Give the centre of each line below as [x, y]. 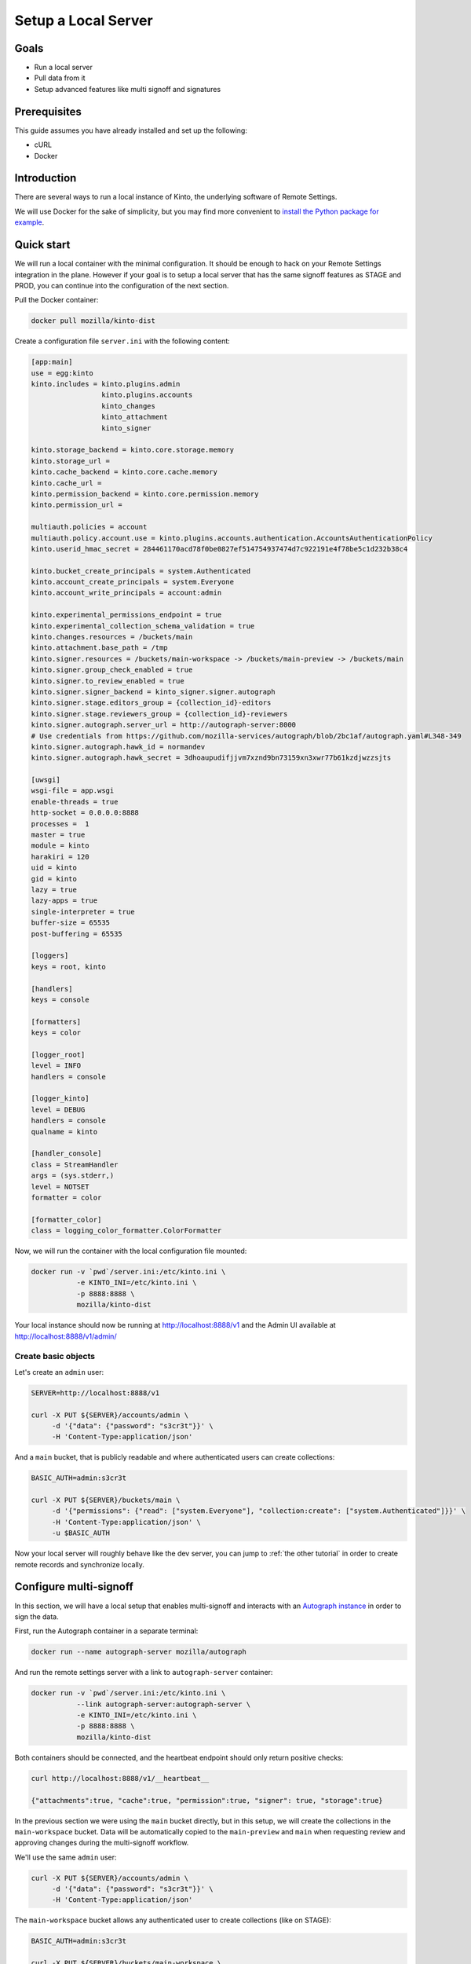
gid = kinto [54, 879]
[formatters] [56, 1022]
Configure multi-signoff [74, 1587]
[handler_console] [66, 1154]
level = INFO [56, 1066]
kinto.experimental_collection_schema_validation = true [143, 626]
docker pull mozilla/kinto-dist [93, 321]
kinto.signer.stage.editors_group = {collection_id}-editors [151, 703]
